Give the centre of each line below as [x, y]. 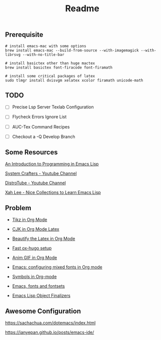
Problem [18, 208]
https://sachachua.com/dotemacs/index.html [50, 323]
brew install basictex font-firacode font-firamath [59, 67]
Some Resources [31, 152]
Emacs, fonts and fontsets [38, 286]
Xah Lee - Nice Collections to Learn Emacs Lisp [53, 193]
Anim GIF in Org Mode [34, 258]
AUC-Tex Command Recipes [41, 127]
